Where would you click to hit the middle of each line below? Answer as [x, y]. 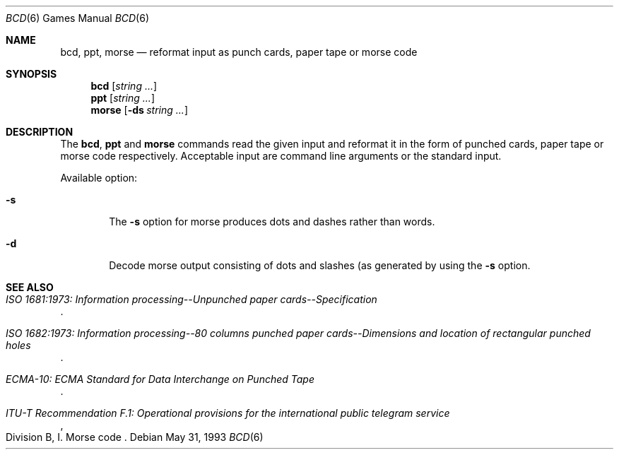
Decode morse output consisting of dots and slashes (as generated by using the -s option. [320, 265]
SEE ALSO [30, 287]
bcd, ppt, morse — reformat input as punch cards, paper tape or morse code [239, 52]
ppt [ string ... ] [123, 98]
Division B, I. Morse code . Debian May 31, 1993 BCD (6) [135, 437]
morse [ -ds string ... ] [139, 110]
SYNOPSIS [31, 74]
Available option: [99, 178]
